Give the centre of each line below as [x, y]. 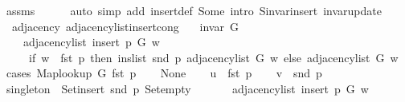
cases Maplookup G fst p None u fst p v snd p [164, 73]
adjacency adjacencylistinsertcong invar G [125, 26]
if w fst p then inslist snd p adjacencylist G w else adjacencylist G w [213, 57]
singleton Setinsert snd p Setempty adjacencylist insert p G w [187, 88]
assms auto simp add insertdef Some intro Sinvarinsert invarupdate [194, 10]
